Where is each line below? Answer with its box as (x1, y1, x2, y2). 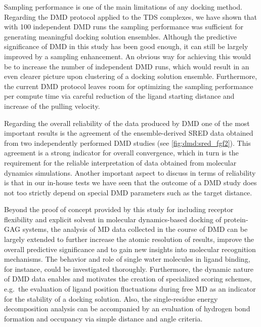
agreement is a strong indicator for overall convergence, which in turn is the (4, 147, 239, 158)
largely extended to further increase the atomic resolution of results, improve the (4, 234, 254, 244)
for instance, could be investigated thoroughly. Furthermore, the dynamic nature (4, 263, 253, 274)
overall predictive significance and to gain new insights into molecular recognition (4, 243, 256, 254)
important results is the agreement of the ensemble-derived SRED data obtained (4, 128, 253, 138)
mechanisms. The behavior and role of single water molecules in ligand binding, (4, 254, 250, 264)
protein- (224, 214, 248, 224)
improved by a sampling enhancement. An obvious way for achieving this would (4, 51, 251, 61)
